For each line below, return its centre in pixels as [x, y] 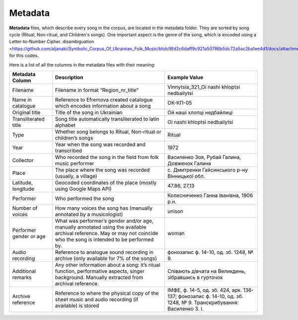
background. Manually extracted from [99, 277]
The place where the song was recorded [102, 170]
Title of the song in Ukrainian [89, 112]
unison [175, 211]
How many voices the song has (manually [104, 208]
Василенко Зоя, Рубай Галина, [204, 157]
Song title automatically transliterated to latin [107, 119]
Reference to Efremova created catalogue [104, 99]
